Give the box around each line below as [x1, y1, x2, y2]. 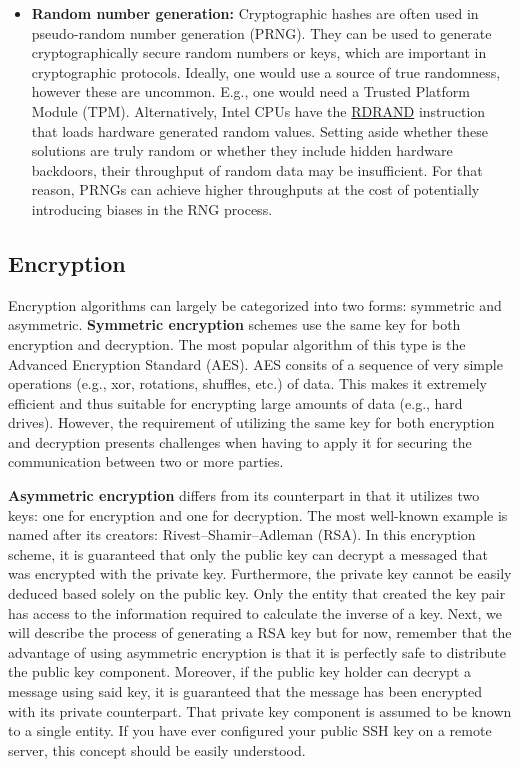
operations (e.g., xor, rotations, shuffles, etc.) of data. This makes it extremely [8, 373, 487, 394]
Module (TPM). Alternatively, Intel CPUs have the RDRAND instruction [31, 100, 486, 121]
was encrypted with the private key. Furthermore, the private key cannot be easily [8, 563, 512, 584]
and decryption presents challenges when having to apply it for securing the [8, 431, 472, 452]
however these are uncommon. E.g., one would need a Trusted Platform [31, 81, 470, 102]
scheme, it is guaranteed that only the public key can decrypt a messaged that [8, 543, 488, 564]
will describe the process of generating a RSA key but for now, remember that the [8, 622, 512, 643]
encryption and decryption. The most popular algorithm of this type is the [8, 333, 466, 354]
